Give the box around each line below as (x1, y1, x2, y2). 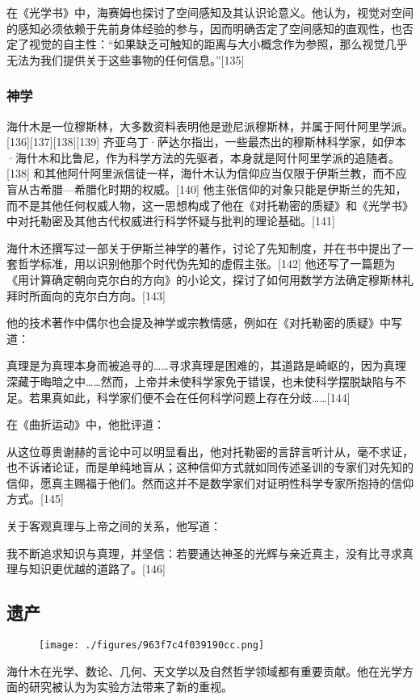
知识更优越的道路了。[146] (28, 560, 166, 577)
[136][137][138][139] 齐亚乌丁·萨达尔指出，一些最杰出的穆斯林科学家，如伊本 (6, 133, 406, 150)
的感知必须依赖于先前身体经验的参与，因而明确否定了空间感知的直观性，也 (6, 19, 402, 36)
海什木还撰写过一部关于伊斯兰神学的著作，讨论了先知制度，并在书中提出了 (6, 239, 402, 256)
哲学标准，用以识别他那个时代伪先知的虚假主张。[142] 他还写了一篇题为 (17, 255, 396, 272)
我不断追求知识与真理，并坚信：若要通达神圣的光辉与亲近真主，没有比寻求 (6, 544, 402, 561)
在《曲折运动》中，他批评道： (6, 416, 165, 433)
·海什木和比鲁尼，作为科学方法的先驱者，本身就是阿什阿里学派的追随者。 (6, 149, 400, 166)
